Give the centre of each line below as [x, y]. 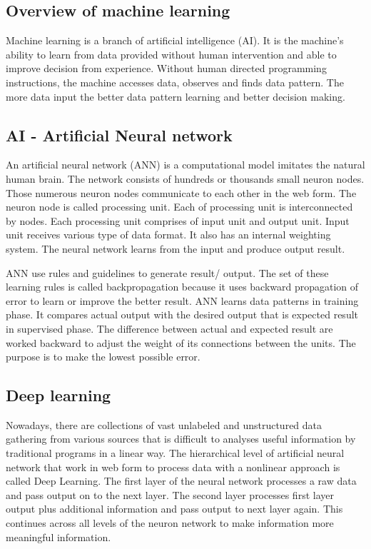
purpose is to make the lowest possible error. [103, 357]
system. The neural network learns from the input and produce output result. [176, 248]
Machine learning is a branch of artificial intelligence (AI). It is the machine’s [175, 40]
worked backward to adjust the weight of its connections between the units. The [181, 342]
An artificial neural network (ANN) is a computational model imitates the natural [185, 165]
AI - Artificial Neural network [119, 135]
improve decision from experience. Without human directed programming [166, 68]
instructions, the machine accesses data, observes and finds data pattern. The [175, 82]
